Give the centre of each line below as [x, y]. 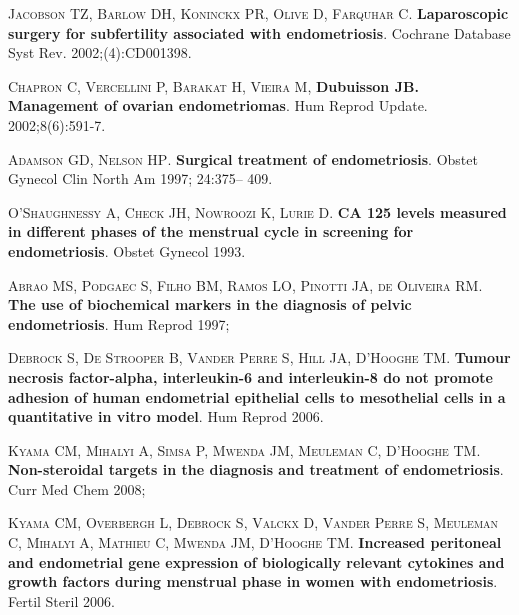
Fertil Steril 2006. [61, 600]
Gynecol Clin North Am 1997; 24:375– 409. [140, 178]
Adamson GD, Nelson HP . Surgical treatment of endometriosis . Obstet [243, 158]
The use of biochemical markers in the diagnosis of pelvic [210, 304]
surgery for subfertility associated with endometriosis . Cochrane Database [259, 32]
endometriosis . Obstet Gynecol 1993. [127, 250]
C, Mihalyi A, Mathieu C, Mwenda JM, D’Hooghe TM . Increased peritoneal [255, 542]
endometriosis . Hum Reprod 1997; [119, 323]
